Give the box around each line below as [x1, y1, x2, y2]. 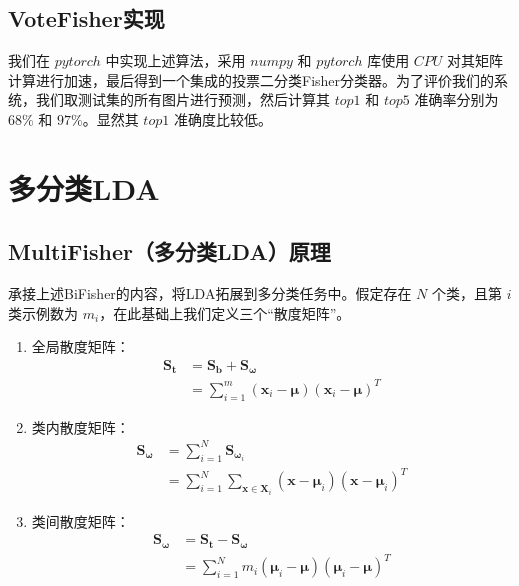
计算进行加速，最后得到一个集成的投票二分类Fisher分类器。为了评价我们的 [8, 69, 495, 90]
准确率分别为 [414, 89, 499, 110]
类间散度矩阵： [31, 510, 130, 531]
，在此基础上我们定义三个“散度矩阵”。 [99, 302, 351, 323]
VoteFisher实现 [8, 3, 165, 34]
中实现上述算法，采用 [105, 50, 246, 71]
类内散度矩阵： [31, 416, 130, 437]
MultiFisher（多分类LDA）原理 [8, 236, 331, 267]
